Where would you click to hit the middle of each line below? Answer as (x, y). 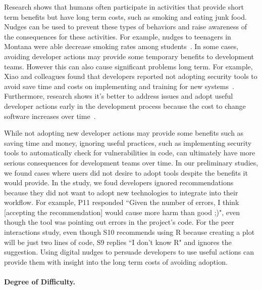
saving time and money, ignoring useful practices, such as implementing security (128, 142)
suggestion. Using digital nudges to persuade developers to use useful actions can (129, 252)
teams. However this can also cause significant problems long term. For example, (128, 66)
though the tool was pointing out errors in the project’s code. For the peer (119, 222)
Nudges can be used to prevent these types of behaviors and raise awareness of (125, 27)
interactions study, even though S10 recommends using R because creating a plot (129, 232)
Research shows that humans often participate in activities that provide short (124, 7)
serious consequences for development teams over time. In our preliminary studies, (131, 162)
